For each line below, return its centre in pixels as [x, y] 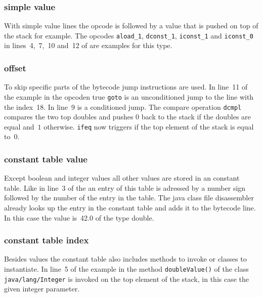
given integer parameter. [42, 289]
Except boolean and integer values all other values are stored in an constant [122, 178]
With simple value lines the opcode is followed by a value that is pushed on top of [131, 26]
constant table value [46, 159]
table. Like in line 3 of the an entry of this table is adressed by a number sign [125, 187]
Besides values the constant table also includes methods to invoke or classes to [125, 259]
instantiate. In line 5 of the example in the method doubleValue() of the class [126, 269]
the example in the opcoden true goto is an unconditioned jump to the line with [129, 96]
